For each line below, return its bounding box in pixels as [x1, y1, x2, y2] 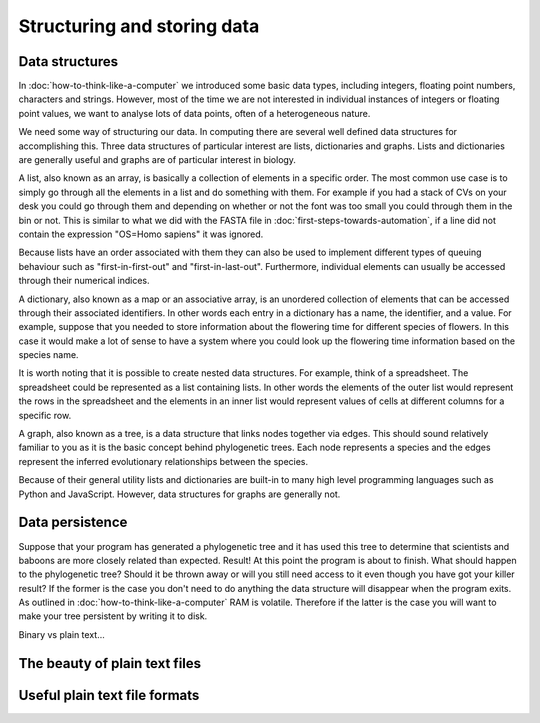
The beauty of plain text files [18, 655, 202, 672]
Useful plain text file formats [18, 686, 200, 704]
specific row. [18, 409, 72, 421]
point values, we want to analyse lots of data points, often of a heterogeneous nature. [18, 107, 371, 119]
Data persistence [18, 514, 128, 531]
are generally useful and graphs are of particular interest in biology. [18, 154, 297, 166]
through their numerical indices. [18, 275, 150, 287]
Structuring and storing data [18, 15, 260, 37]
